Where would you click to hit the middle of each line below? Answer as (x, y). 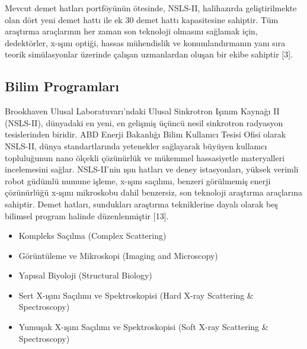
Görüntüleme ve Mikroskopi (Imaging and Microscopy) (118, 255)
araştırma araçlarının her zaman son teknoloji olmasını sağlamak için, (131, 31)
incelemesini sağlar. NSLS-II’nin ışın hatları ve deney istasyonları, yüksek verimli (152, 169)
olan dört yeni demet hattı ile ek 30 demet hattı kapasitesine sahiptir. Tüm (142, 19)
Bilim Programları (62, 86)
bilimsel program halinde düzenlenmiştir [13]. (87, 215)
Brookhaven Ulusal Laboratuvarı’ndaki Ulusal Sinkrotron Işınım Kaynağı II (142, 111)
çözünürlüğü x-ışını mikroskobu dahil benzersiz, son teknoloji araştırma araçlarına (153, 192)
